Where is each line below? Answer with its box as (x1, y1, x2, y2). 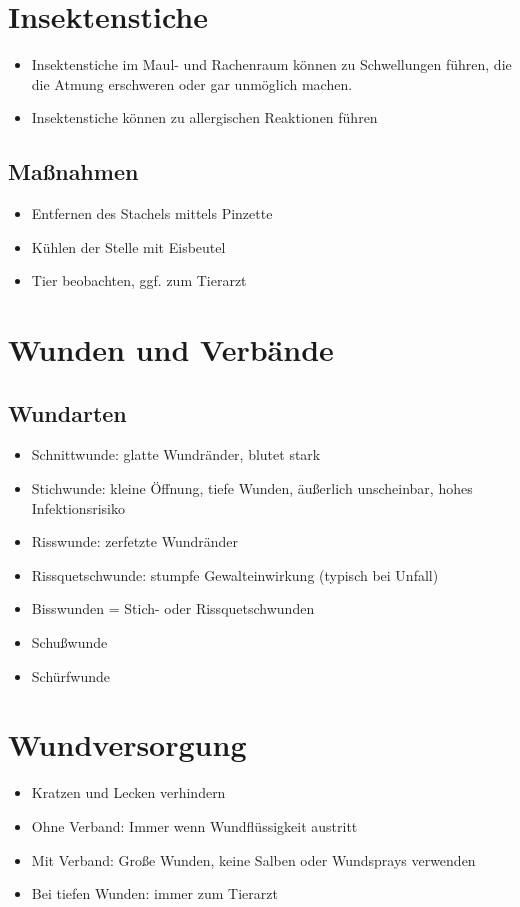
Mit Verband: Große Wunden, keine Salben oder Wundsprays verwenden (31, 849, 476, 870)
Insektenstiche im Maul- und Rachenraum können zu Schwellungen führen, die (31, 54, 512, 75)
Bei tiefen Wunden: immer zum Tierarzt (31, 883, 278, 904)
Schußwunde (31, 632, 108, 653)
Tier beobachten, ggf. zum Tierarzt (31, 270, 247, 291)
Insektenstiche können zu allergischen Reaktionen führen (31, 107, 378, 128)
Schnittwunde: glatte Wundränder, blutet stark (31, 444, 321, 465)
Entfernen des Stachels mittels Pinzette (31, 203, 273, 224)
